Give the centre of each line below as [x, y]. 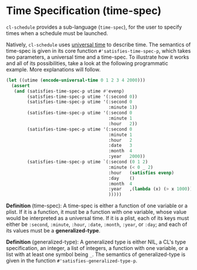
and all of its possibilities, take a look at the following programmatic [87, 63]
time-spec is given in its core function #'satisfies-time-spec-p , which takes [98, 50]
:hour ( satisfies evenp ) [141, 173]
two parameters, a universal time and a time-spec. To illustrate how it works [98, 57]
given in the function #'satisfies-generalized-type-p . [72, 261]
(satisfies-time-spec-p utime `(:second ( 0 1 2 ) [88, 162]
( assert [21, 86]
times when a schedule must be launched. [57, 33]
